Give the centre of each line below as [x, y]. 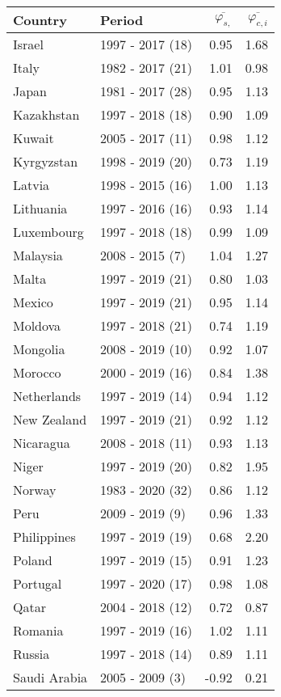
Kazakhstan [46, 114]
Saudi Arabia [50, 677]
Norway [35, 490]
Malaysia [38, 255]
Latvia [31, 185]
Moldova [37, 325]
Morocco [37, 372]
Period [122, 20]
